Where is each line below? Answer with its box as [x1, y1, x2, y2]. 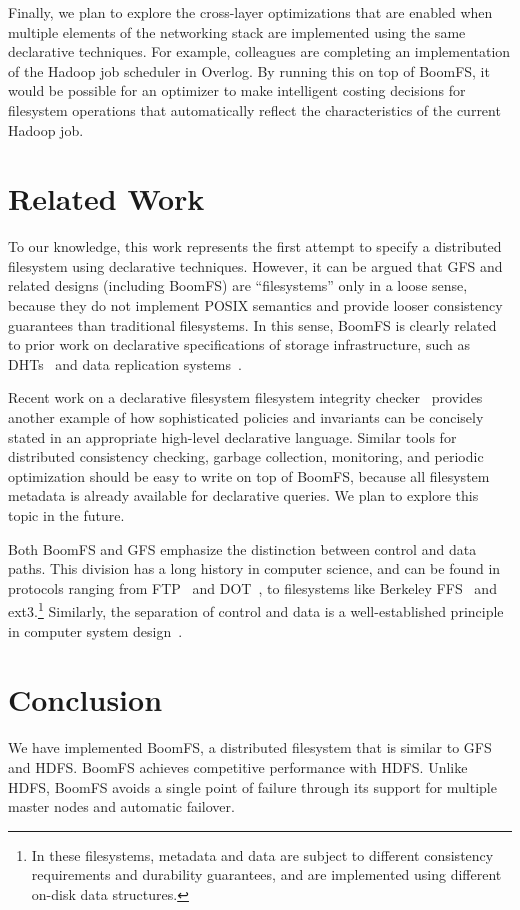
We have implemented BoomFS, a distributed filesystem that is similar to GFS [8, 737, 492, 758]
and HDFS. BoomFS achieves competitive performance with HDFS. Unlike [8, 756, 468, 777]
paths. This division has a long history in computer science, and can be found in [8, 558, 501, 579]
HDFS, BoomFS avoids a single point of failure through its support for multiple [8, 776, 497, 797]
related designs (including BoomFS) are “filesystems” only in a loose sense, [8, 275, 468, 296]
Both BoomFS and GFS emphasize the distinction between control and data [8, 538, 477, 559]
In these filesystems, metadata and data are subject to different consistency [31, 844, 494, 865]
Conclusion [8, 679, 163, 720]
